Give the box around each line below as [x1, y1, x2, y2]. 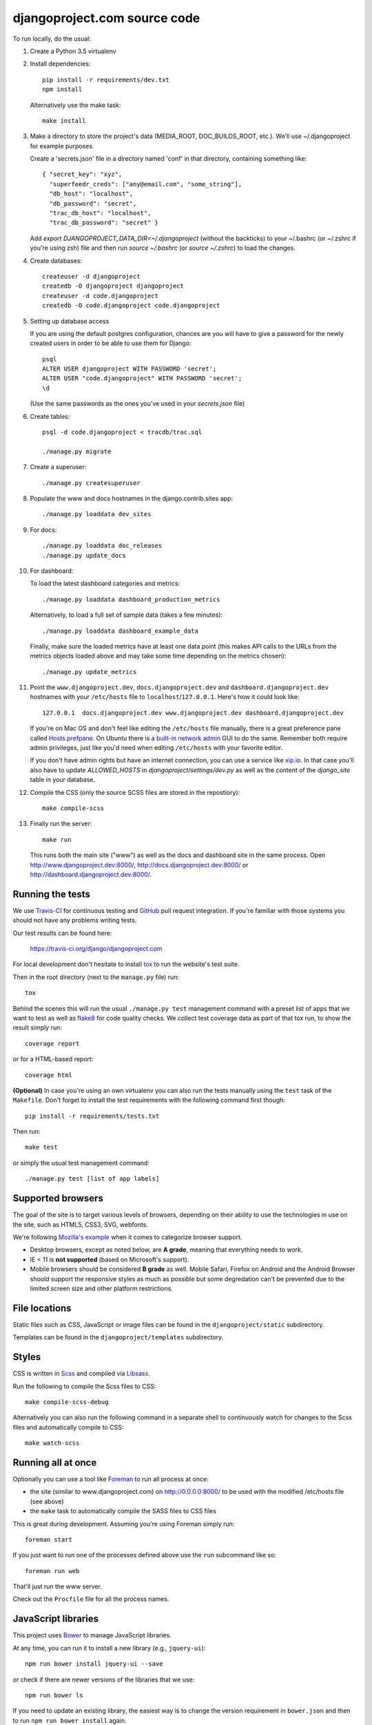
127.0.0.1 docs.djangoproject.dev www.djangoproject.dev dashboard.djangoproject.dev [42, 709, 344, 717]
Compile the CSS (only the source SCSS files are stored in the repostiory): [30, 788, 240, 796]
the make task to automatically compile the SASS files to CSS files [30, 1507, 217, 1515]
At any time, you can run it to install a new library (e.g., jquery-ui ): [12, 1644, 206, 1652]
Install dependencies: [30, 59, 91, 68]
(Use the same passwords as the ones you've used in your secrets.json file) [30, 400, 245, 408]
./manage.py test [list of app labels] [25, 1175, 160, 1183]
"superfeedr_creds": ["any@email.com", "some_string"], [49, 180, 242, 188]
